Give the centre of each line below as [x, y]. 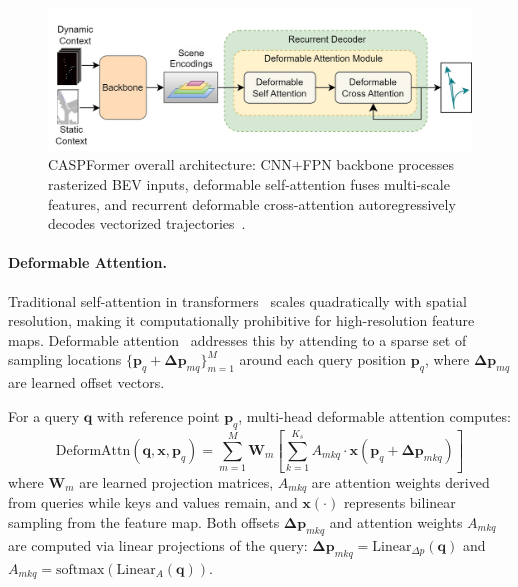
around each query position [323, 359]
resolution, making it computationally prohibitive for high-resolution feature [241, 320]
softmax [80, 569]
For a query [44, 415]
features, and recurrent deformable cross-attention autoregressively [252, 203]
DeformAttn [93, 450]
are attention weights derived [400, 481]
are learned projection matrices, [176, 481]
